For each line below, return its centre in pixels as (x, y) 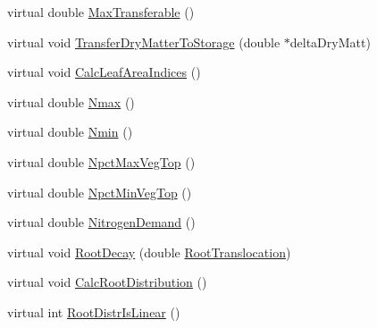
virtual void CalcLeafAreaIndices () (104, 72)
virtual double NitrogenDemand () (101, 222)
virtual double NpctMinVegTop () (100, 192)
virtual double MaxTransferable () (101, 12)
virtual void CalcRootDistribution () (107, 282)
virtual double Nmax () (71, 101)
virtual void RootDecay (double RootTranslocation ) (149, 252)
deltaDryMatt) (330, 42)
